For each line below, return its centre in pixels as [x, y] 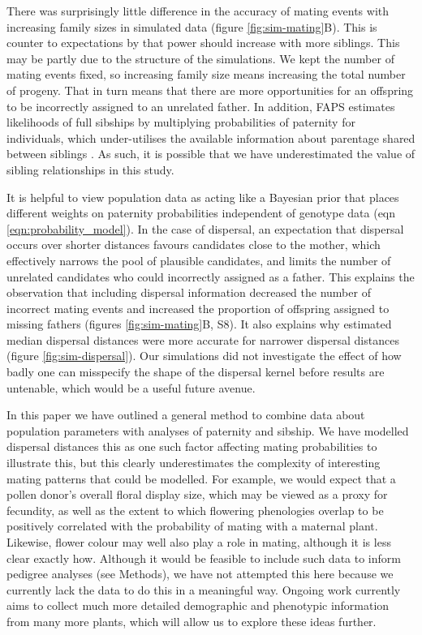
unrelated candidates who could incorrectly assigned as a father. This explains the [211, 276]
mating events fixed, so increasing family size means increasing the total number [206, 74]
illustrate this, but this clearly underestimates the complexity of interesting [194, 463]
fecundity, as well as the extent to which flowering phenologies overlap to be [195, 510]
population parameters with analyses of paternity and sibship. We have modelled [208, 430]
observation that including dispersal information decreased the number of [189, 292]
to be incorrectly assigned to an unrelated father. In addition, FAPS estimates [201, 106]
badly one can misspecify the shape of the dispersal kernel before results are [196, 372]
